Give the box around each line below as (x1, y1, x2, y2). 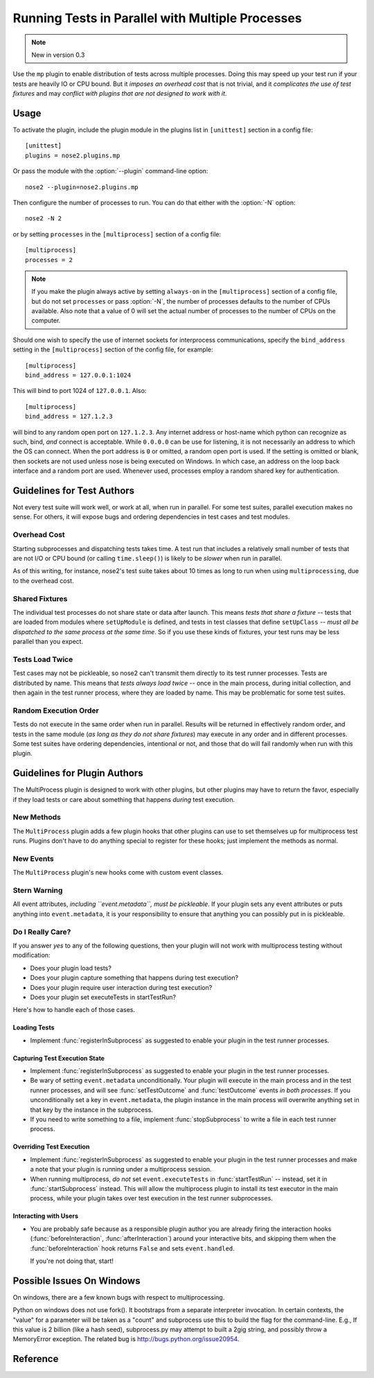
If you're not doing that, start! (30, 1257, 114, 1265)
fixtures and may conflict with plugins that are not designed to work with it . (12, 89, 227, 98)
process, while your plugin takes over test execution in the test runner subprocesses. (30, 1194, 273, 1203)
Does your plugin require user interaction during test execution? (30, 983, 213, 991)
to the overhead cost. (12, 576, 74, 585)
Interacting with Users (12, 1212, 79, 1220)
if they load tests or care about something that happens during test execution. (12, 795, 235, 803)
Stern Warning (12, 886, 63, 896)
